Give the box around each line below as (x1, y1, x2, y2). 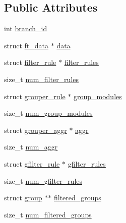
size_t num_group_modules (4, 108, 93, 118)
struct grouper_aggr (4, 124, 67, 135)
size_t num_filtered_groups (4, 209, 92, 219)
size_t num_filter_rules (4, 73, 79, 84)
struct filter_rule (4, 57, 56, 67)
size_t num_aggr (4, 141, 58, 152)
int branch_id (4, 23, 47, 34)
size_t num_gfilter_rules (4, 175, 83, 186)
